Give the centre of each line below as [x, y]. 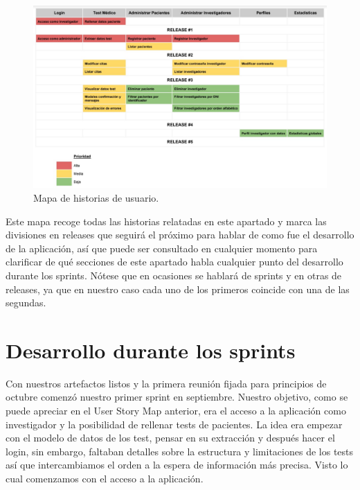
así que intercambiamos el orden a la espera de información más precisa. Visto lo [177, 465]
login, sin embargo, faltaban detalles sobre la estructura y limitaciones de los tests [180, 451]
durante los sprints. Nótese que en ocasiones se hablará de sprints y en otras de [174, 275]
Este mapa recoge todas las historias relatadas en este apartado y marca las [166, 221]
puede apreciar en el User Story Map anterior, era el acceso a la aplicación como [176, 410]
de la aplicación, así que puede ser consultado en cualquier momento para [162, 248]
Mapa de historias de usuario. [96, 197]
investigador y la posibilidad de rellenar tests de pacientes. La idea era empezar [174, 424]
